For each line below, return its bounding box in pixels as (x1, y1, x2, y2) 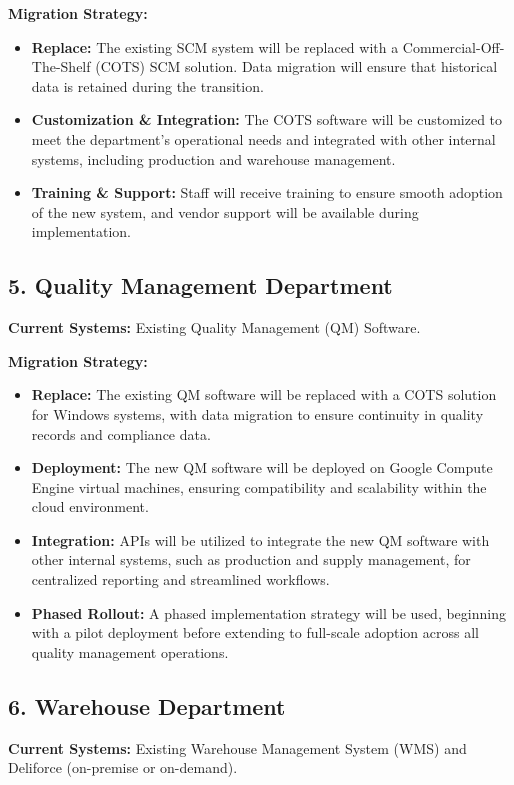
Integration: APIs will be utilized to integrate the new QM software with (31, 529, 490, 550)
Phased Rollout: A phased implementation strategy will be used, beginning (31, 602, 506, 623)
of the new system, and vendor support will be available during (31, 201, 419, 222)
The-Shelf (31, 56, 91, 77)
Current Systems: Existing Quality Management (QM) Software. (8, 317, 421, 338)
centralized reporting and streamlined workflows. (31, 569, 330, 590)
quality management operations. (31, 641, 229, 662)
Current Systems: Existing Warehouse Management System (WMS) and (8, 737, 467, 758)
